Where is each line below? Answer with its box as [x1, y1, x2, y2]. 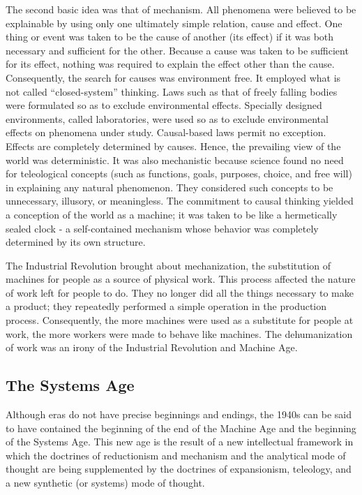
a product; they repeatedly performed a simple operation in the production [6, 299, 327, 313]
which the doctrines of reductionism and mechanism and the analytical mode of [6, 448, 346, 462]
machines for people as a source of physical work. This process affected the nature [6, 272, 356, 286]
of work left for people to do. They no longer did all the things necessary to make [6, 285, 354, 300]
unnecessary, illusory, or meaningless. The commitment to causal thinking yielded [6, 193, 354, 208]
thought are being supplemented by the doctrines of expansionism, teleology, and [6, 461, 352, 476]
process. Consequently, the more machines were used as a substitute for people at [6, 313, 354, 327]
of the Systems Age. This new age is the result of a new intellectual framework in [6, 434, 354, 449]
